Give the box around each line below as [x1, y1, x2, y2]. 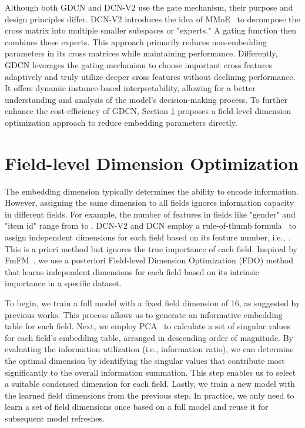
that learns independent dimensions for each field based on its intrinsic [5, 265, 259, 277]
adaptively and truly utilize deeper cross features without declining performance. [5, 70, 296, 82]
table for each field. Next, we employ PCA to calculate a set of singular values [5, 320, 290, 332]
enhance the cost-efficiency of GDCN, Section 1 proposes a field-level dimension [5, 105, 291, 117]
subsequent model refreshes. [5, 412, 105, 424]
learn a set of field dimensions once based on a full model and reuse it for [5, 400, 269, 413]
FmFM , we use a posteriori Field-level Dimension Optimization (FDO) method [5, 254, 294, 266]
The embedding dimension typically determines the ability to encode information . [5, 185, 299, 197]
